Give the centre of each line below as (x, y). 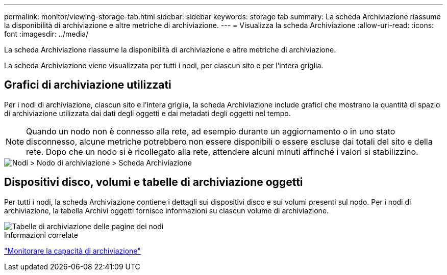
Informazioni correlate (41, 235)
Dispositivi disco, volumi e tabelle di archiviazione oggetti (154, 182)
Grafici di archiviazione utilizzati (88, 85)
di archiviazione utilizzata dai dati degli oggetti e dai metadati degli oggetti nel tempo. (147, 113)
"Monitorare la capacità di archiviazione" (72, 251)
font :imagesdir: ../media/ (46, 34)
